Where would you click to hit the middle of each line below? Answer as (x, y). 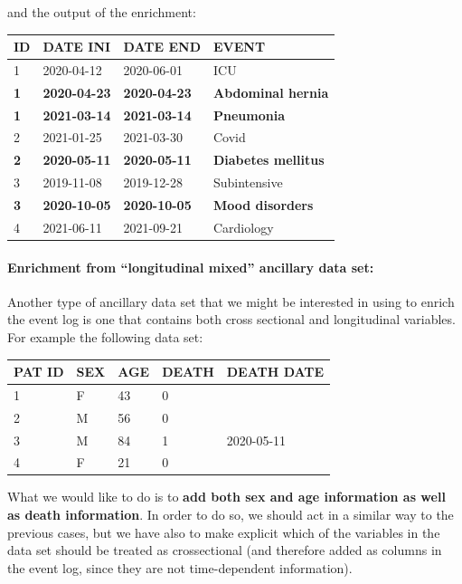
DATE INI (77, 47)
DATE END (162, 47)
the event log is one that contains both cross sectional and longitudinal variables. (231, 319)
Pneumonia (249, 115)
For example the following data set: (105, 336)
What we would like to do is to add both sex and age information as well (226, 497)
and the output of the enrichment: (102, 12)
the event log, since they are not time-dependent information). (180, 567)
